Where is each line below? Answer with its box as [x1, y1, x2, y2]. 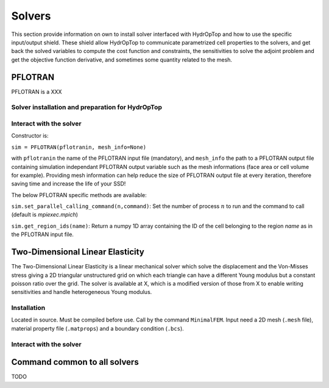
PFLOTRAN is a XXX [11, 88, 62, 95]
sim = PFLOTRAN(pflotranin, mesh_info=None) [11, 143, 147, 151]
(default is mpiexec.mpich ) [11, 211, 79, 218]
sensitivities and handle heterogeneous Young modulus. [11, 289, 152, 296]
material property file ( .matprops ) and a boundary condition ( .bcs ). [11, 325, 184, 332]
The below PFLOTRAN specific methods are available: [11, 191, 147, 198]
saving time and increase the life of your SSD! [11, 180, 126, 187]
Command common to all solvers [11, 357, 140, 367]
